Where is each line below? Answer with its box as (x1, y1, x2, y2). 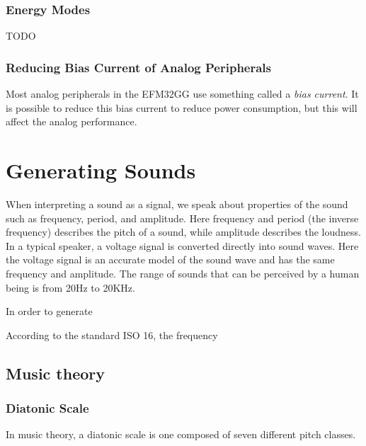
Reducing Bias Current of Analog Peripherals (6, 58, 272, 76)
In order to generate (6, 304, 93, 319)
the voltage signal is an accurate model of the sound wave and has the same (6, 252, 335, 267)
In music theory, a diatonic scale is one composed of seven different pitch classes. (6, 427, 356, 442)
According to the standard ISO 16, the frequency (6, 327, 218, 342)
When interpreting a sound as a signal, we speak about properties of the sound (6, 196, 348, 211)
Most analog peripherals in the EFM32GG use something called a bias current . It (6, 86, 359, 101)
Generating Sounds (6, 156, 196, 184)
